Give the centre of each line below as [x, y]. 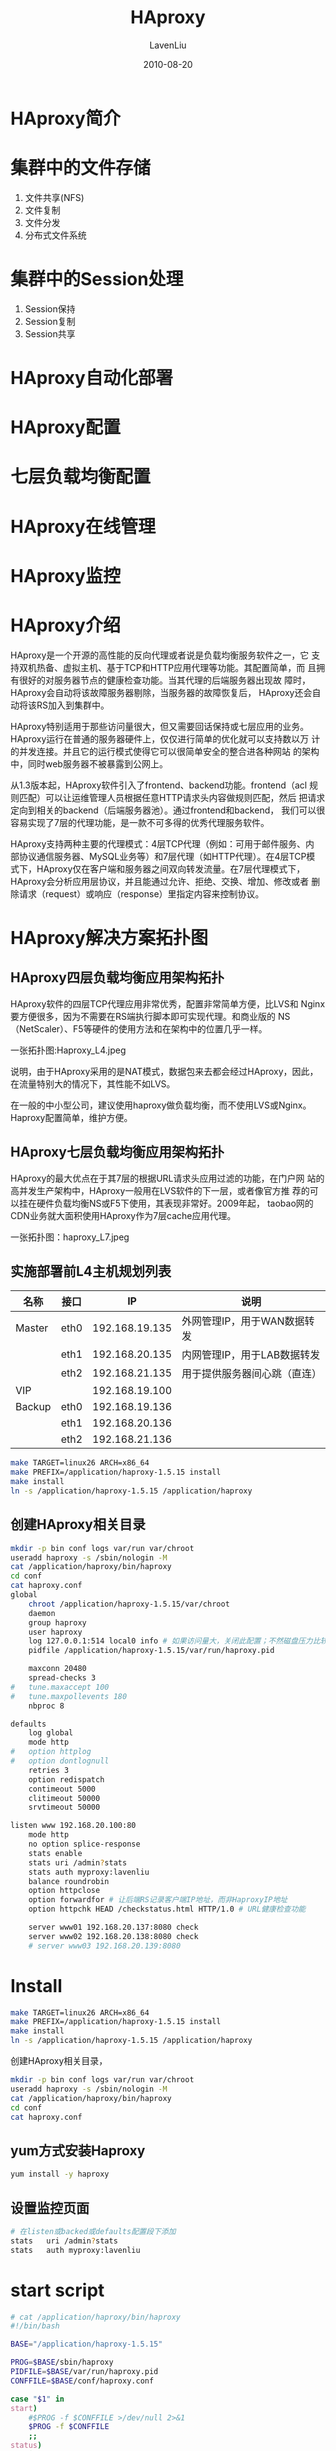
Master [32, 1328]
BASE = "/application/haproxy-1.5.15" [86, 2344]
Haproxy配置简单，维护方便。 [71, 1117]
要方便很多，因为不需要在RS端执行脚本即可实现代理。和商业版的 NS [150, 1016]
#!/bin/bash [35, 2326]
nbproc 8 [46, 1706]
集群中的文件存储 [81, 168]
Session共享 [50, 333]
